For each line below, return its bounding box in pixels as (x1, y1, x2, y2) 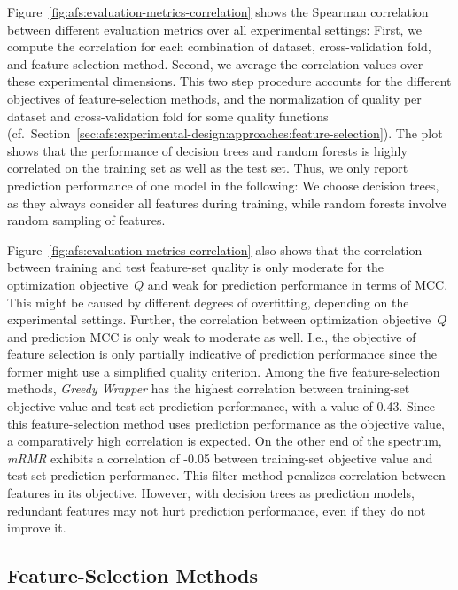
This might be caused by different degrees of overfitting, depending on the (7, 292, 409, 311)
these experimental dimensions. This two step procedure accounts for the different (7, 72, 452, 90)
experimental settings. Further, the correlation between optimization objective (7, 310, 431, 329)
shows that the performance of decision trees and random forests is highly (7, 141, 408, 159)
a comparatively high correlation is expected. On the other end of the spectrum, (7, 431, 442, 450)
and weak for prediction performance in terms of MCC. (147, 275, 448, 293)
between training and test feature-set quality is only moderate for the (7, 258, 384, 276)
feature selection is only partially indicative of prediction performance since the (7, 345, 437, 363)
